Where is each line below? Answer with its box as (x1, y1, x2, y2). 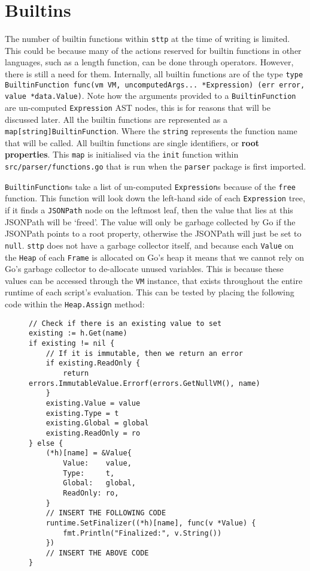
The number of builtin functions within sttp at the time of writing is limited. (5, 32, 290, 45)
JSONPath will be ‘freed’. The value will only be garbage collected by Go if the (5, 215, 296, 228)
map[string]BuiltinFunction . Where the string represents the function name (5, 125, 297, 137)
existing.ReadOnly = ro (45, 428, 141, 437)
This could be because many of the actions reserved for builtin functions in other (5, 44, 302, 56)
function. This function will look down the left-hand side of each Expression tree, (5, 192, 305, 204)
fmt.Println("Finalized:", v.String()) (63, 528, 222, 537)
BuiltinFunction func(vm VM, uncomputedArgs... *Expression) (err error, (5, 80, 305, 89)
